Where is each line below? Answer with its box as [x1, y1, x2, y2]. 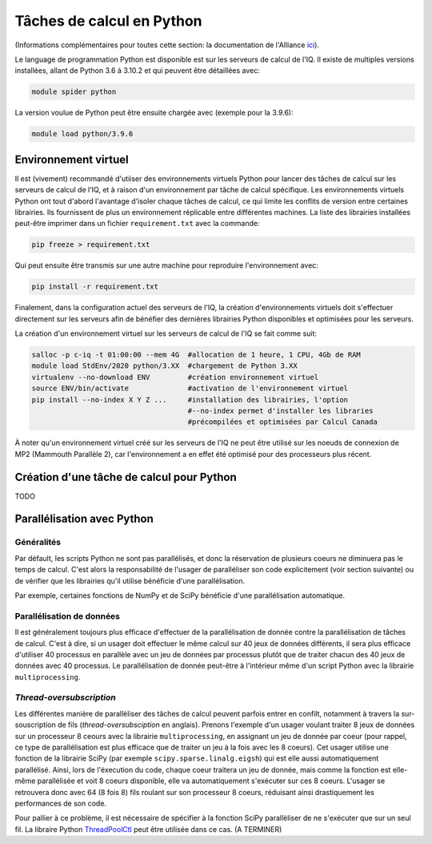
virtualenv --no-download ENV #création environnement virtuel [31, 373, 319, 382]
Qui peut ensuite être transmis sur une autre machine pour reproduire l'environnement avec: [14, 260, 319, 270]
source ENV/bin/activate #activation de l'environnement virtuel [31, 384, 348, 393]
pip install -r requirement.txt [31, 282, 159, 292]
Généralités [14, 537, 62, 548]
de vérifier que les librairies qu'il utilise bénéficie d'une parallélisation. [14, 575, 246, 585]
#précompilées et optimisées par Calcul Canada [187, 418, 378, 426]
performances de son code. [14, 798, 107, 808]
